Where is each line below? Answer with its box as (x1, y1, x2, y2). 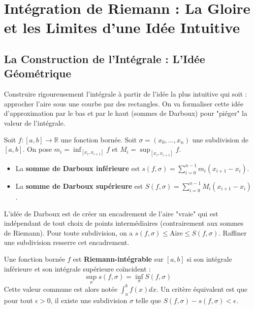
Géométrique (4, 66, 71, 81)
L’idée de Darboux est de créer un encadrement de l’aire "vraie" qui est (4, 208, 219, 218)
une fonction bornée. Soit (61, 134, 137, 144)
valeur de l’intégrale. (4, 117, 65, 128)
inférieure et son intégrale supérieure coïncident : (4, 263, 151, 274)
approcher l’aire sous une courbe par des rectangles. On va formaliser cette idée (4, 98, 244, 108)
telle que (135, 295, 161, 305)
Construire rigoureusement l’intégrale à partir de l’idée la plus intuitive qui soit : (4, 89, 247, 99)
